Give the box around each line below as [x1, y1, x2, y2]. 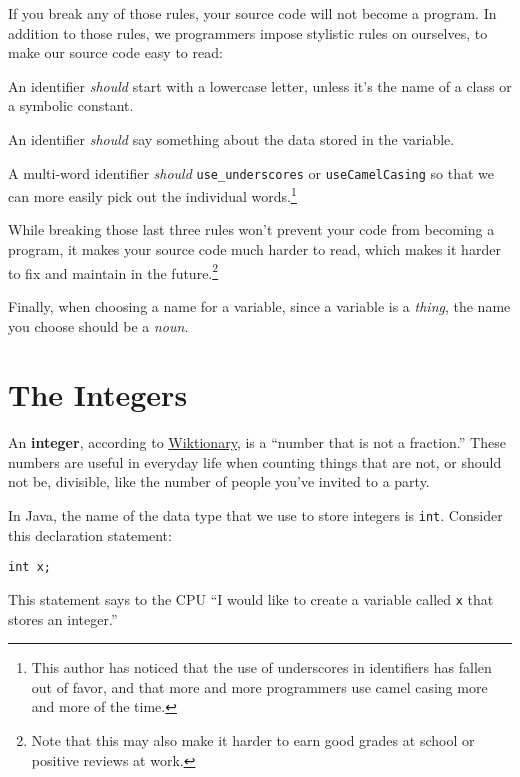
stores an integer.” [8, 608, 118, 629]
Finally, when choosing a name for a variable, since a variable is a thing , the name [8, 295, 511, 316]
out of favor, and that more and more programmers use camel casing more [31, 676, 488, 697]
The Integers [8, 374, 188, 415]
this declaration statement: [8, 524, 172, 545]
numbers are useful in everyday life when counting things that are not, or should [8, 451, 502, 472]
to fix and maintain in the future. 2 [8, 259, 219, 283]
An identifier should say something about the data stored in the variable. [8, 128, 455, 149]
